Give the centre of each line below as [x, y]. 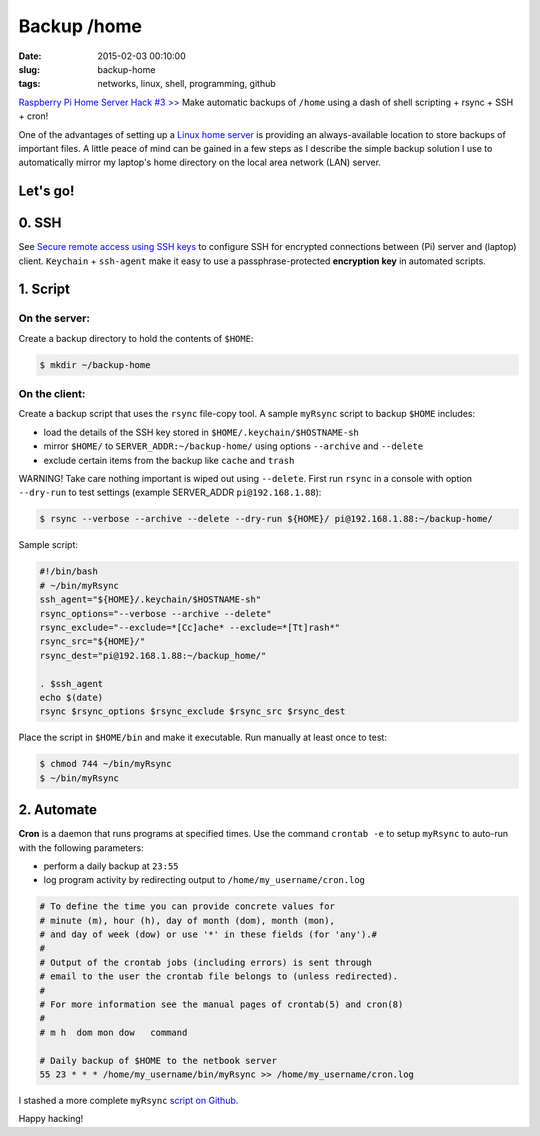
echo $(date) [71, 697]
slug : [29, 69]
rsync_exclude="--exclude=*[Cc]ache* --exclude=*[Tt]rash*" [190, 627]
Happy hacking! [51, 1119]
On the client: [52, 394]
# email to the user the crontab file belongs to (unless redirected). [219, 976]
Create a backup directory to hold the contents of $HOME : [136, 338]
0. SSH [40, 223]
